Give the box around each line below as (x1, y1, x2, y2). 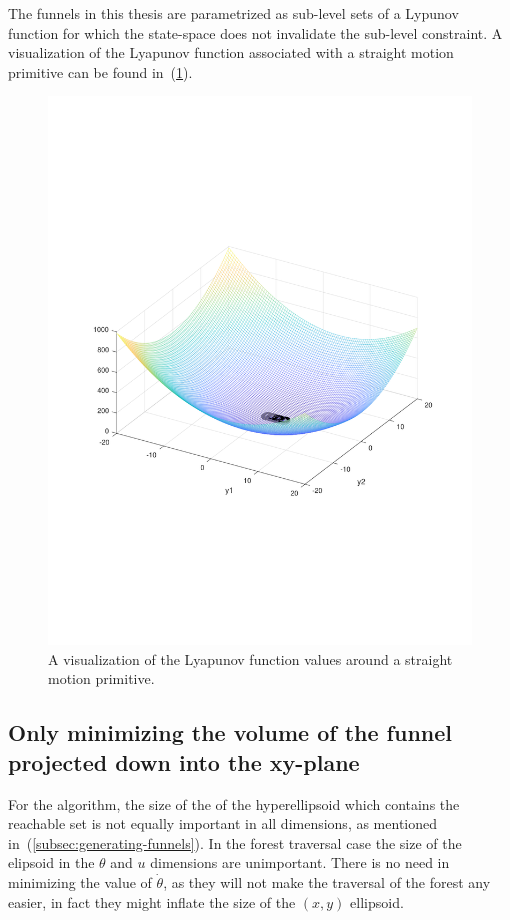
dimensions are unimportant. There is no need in (150, 852, 450, 873)
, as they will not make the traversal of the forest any (163, 872, 491, 893)
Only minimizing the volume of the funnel (8, 717, 452, 748)
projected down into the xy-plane (8, 746, 360, 777)
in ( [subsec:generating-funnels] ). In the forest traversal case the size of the (8, 832, 462, 853)
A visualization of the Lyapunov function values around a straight (48, 648, 453, 669)
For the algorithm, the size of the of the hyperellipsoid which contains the (8, 793, 460, 814)
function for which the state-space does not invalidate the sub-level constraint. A (8, 22, 503, 43)
